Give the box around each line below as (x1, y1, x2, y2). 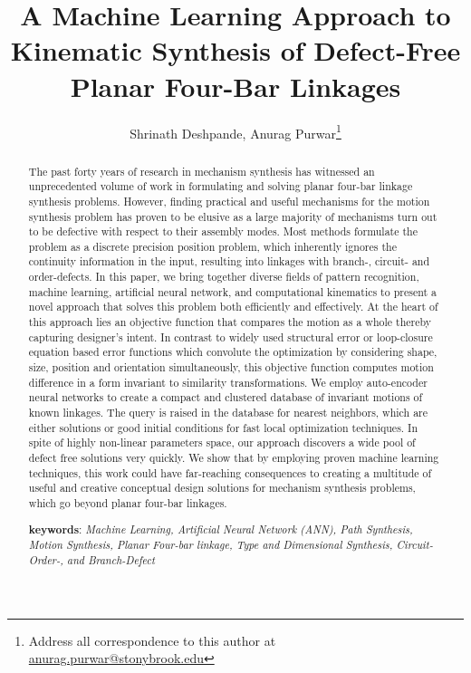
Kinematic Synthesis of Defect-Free (10, 32, 461, 69)
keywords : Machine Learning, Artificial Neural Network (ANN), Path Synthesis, (28, 521, 413, 537)
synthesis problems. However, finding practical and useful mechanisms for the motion (28, 193, 430, 208)
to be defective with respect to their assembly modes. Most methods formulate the (28, 224, 418, 239)
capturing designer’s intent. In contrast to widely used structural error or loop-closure (28, 329, 433, 344)
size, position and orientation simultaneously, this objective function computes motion (28, 360, 434, 375)
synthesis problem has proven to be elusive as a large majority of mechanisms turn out (28, 208, 437, 224)
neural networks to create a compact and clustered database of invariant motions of (28, 389, 423, 405)
